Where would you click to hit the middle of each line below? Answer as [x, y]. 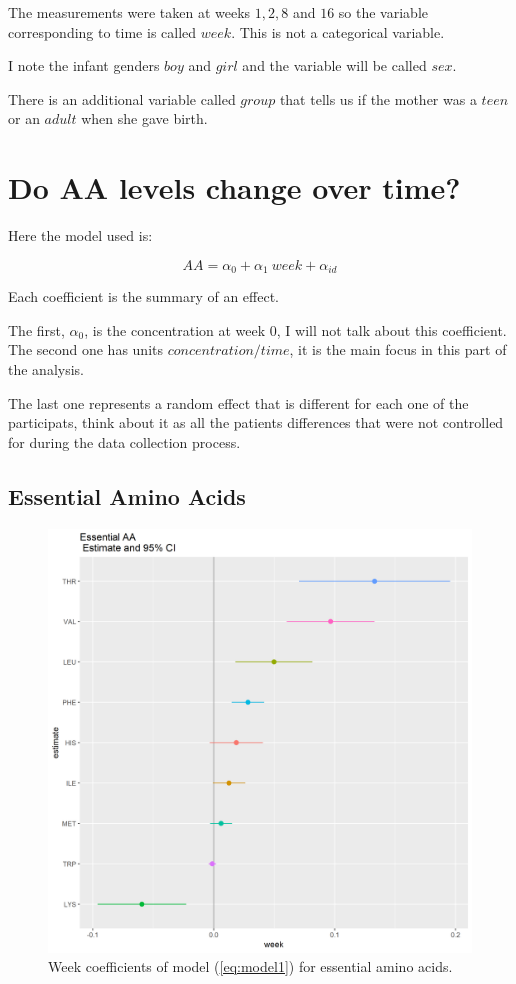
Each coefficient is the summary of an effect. [143, 296]
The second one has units [85, 349]
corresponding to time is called [102, 31]
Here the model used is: [80, 235]
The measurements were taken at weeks [129, 12]
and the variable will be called [334, 65]
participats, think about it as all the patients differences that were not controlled [256, 422]
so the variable [383, 12]
